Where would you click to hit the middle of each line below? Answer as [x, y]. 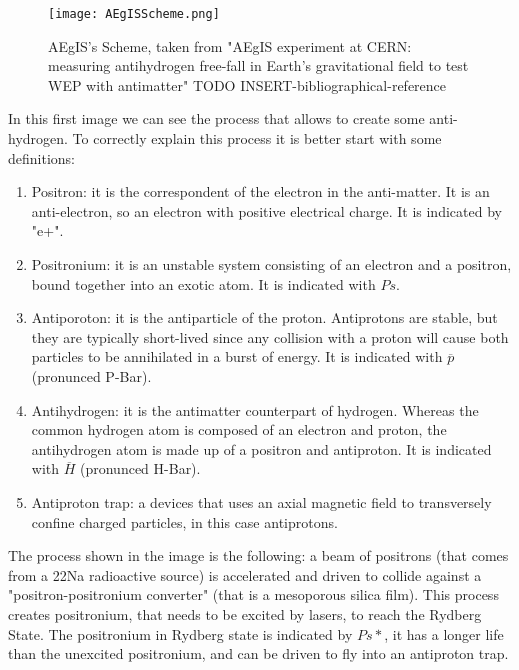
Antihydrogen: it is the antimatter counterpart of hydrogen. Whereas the [255, 409]
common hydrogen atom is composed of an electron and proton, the [239, 429]
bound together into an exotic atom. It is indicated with [203, 283]
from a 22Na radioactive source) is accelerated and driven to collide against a [245, 574]
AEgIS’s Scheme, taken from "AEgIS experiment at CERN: [230, 45]
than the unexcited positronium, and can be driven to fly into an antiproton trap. [258, 653]
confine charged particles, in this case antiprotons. [184, 521]
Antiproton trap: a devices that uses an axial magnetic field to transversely [261, 501]
